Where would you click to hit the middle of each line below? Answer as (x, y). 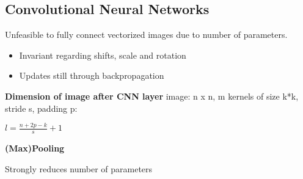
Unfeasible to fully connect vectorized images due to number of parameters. (146, 35)
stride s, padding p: (41, 108)
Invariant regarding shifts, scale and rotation (103, 55)
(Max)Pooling (35, 148)
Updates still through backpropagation (92, 75)
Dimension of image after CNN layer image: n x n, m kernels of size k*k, (152, 96)
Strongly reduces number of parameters (79, 168)
